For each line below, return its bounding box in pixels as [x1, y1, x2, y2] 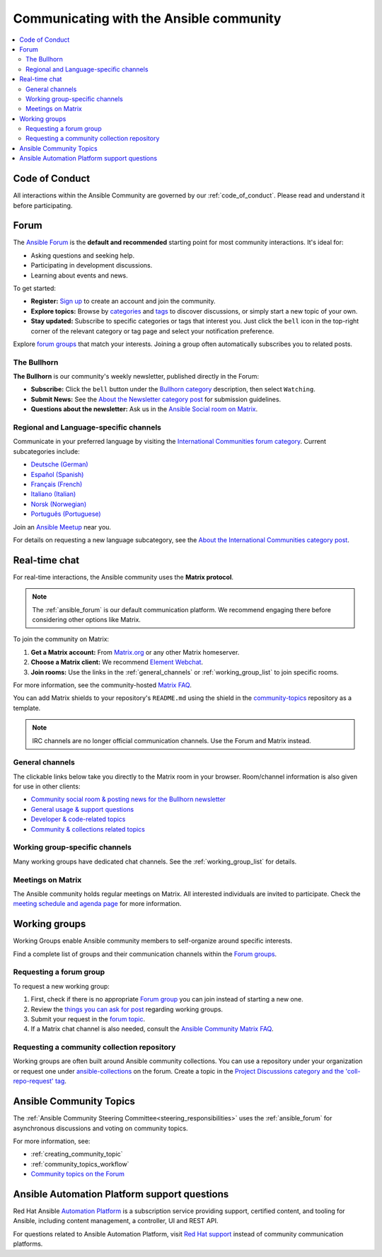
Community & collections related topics [30, 825, 145, 833]
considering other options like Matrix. [32, 616, 141, 624]
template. [13, 704, 41, 712]
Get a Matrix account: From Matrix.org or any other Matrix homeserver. [30, 648, 240, 656]
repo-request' [13, 1077, 54, 1086]
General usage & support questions [30, 805, 134, 813]
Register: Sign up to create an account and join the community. [30, 297, 216, 306]
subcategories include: [13, 447, 81, 456]
